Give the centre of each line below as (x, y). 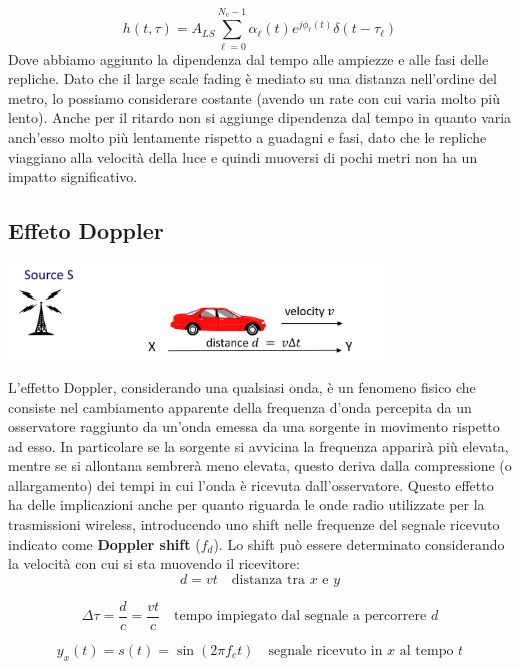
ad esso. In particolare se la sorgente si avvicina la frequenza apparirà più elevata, (258, 445)
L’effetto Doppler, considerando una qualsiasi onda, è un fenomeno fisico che (242, 386)
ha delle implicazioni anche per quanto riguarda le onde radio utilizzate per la (246, 504)
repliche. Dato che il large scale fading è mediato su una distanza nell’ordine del (252, 78)
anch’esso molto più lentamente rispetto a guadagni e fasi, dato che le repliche (247, 136)
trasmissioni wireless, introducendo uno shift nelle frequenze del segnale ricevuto (254, 524)
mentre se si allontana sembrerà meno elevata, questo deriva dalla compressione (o (260, 465)
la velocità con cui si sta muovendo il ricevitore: (154, 563)
